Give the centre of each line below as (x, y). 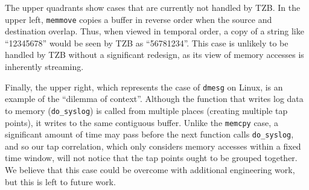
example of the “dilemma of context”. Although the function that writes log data (154, 99)
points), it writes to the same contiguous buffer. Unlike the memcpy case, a (142, 122)
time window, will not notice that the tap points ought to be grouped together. (151, 158)
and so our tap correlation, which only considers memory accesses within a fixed (153, 146)
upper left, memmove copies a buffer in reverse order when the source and (139, 19)
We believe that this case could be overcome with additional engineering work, (150, 170)
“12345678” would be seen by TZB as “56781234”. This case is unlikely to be (147, 43)
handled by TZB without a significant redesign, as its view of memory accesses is (154, 55)
